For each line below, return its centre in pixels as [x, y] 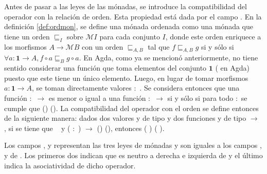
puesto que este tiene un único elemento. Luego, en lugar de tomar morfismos [126, 78]
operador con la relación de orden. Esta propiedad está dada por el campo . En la [133, 16]
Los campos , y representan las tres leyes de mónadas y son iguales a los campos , [133, 145]
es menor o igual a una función [97, 97]
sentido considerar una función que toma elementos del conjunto [105, 68]
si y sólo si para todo [200, 97]
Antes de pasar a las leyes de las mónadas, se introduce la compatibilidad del [126, 6]
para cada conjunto [130, 36]
